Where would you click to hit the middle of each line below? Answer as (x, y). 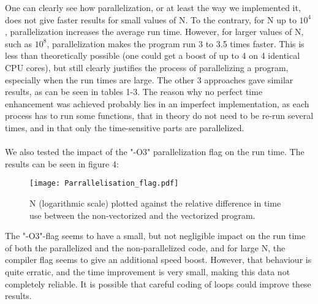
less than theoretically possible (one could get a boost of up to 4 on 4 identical (153, 55)
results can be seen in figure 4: (62, 163)
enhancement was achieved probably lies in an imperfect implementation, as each (157, 103)
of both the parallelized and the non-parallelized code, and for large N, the (145, 247)
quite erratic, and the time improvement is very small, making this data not (148, 271)
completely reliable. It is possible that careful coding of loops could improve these (158, 283)
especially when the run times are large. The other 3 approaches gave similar (149, 79)
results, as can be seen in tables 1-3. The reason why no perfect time (134, 92)
